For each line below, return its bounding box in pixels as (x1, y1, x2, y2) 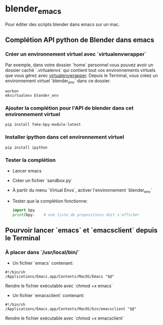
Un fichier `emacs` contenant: (12, 260, 74, 266)
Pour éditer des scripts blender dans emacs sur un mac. (5, 21, 120, 27)
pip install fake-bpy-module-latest (5, 122, 81, 127)
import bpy (12, 207, 35, 212)
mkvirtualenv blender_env (5, 93, 59, 98)
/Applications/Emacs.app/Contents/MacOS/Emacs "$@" (5, 274, 114, 279)
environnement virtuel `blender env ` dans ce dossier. (5, 78, 111, 85)
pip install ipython (5, 145, 48, 150)
